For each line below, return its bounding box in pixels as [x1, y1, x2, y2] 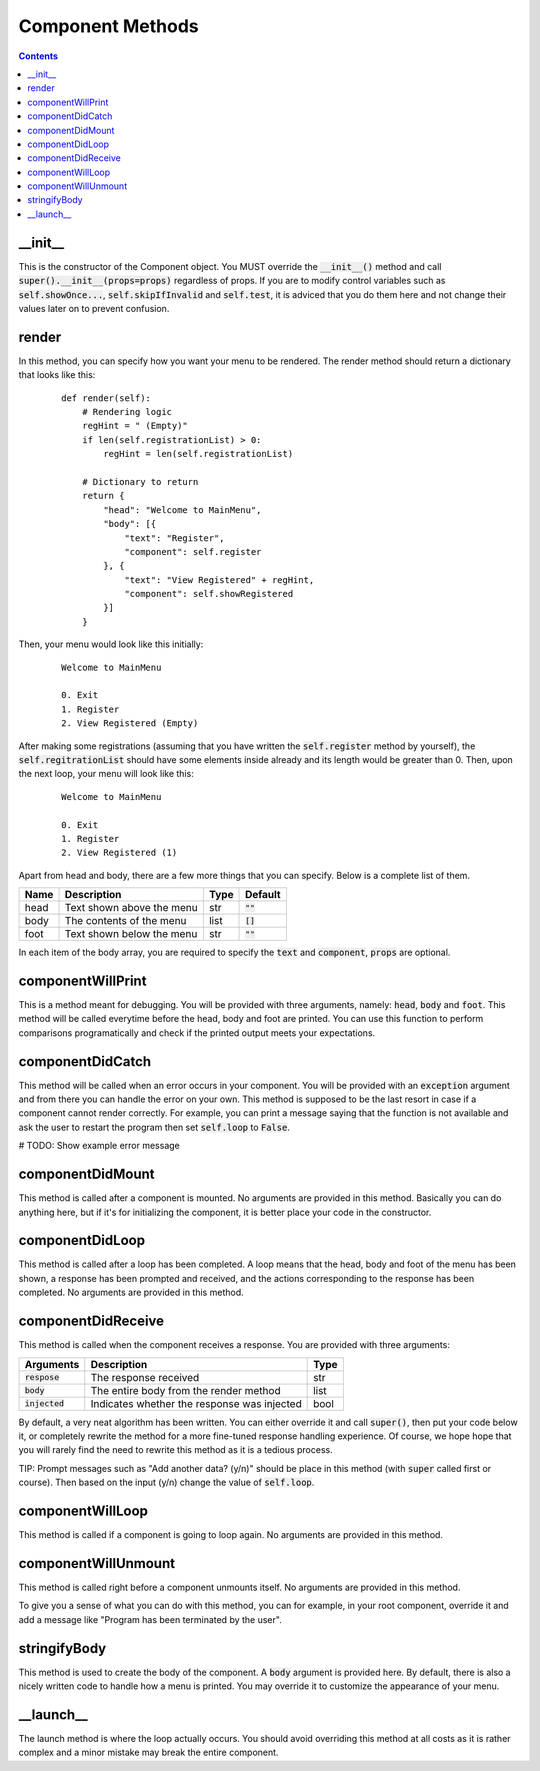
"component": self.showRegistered [124, 588, 294, 600]
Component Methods [18, 15, 199, 37]
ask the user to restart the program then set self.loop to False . [18, 1121, 290, 1133]
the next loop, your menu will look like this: [18, 768, 194, 780]
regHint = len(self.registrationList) [103, 448, 294, 460]
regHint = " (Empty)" [81, 420, 189, 432]
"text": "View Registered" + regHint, [124, 574, 315, 585]
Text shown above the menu [64, 901, 199, 915]
